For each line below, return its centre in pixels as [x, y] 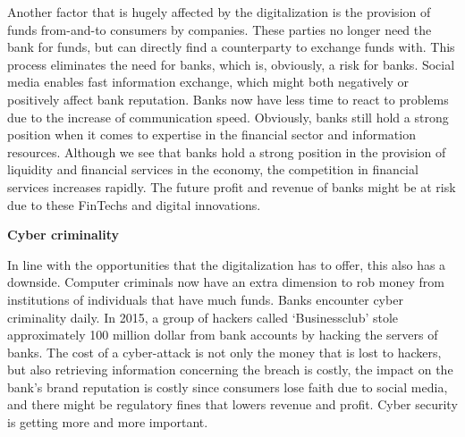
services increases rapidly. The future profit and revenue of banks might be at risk [232, 186]
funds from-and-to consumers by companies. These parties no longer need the [220, 29]
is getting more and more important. [108, 422]
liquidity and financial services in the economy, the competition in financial [213, 169]
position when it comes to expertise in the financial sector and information [211, 134]
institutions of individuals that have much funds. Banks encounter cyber [205, 299]
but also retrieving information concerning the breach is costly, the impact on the [230, 370]
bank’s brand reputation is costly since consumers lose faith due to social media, [228, 387]
